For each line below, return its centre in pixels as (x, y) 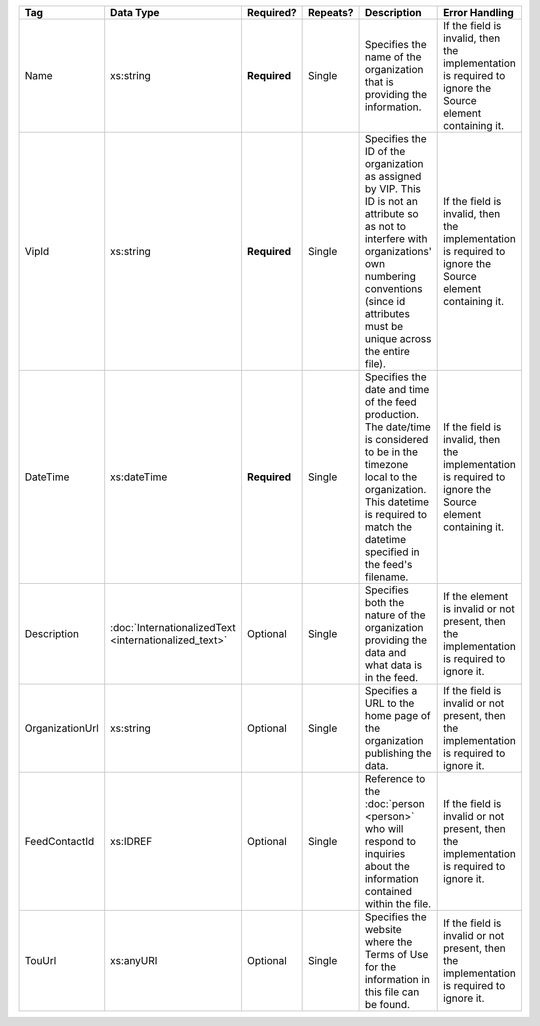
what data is (393, 665)
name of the (393, 57)
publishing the (398, 753)
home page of (397, 715)
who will (384, 828)
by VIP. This (393, 188)
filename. (386, 577)
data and (385, 652)
